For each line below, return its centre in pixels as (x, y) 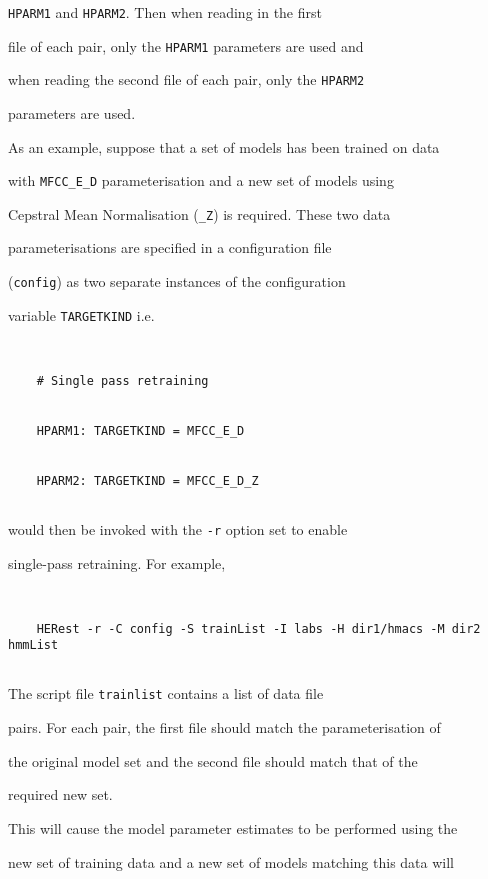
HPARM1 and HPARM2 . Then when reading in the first (165, 12)
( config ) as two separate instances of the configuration (177, 281)
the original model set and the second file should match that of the (213, 760)
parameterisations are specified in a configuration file (170, 247)
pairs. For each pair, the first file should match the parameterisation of (224, 727)
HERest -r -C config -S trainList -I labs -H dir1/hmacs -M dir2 (258, 628)
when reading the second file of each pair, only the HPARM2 (186, 79)
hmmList (33, 645)
